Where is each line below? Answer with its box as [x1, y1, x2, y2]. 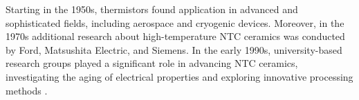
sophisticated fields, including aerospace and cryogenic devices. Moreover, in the [6, 15, 344, 30]
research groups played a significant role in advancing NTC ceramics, [6, 56, 298, 70]
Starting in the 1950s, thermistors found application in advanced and [6, 2, 298, 16]
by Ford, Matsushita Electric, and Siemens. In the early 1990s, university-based [6, 42, 342, 57]
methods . [6, 83, 48, 97]
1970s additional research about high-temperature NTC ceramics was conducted [6, 29, 345, 43]
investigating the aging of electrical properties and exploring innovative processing [6, 69, 353, 83]
